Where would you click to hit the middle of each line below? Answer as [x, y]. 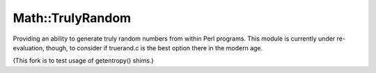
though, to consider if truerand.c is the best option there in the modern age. [154, 48]
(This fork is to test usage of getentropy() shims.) [83, 61]
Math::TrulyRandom [72, 18]
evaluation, [29, 48]
